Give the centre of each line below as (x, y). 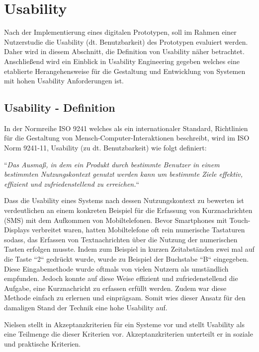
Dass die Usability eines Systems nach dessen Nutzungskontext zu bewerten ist (124, 200)
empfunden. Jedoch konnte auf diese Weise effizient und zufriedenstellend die (121, 278)
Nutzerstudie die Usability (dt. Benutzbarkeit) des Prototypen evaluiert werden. (126, 41)
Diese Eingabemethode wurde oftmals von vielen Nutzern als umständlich (116, 268)
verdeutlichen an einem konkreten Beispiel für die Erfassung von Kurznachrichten (128, 210)
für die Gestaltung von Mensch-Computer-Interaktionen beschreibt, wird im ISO (127, 138)
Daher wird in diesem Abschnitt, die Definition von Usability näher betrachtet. (124, 51)
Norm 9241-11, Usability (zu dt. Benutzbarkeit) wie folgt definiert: (105, 148)
